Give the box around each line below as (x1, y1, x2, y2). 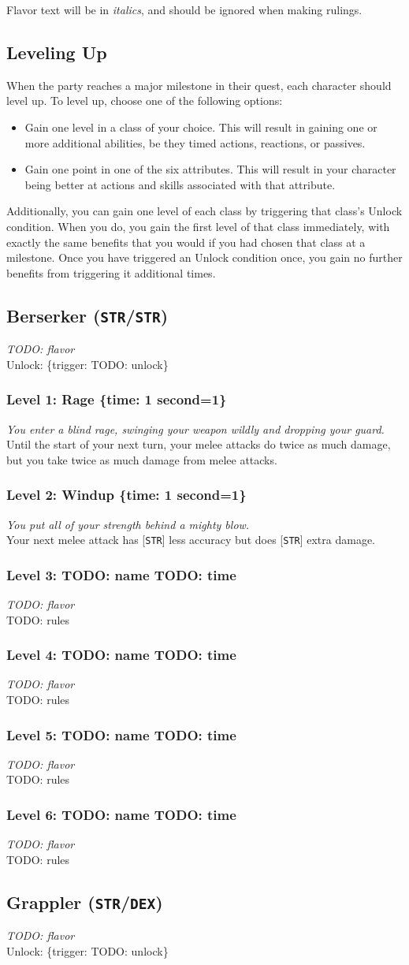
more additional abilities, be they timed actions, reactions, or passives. (24, 134, 366, 151)
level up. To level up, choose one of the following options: (6, 92, 283, 109)
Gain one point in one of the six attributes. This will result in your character (24, 161, 396, 177)
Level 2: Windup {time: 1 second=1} (6, 485, 247, 505)
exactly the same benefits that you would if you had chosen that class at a (6, 233, 366, 250)
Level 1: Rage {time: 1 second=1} (6, 389, 227, 409)
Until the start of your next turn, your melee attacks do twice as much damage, (6, 436, 391, 453)
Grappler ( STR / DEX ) (6, 889, 163, 914)
